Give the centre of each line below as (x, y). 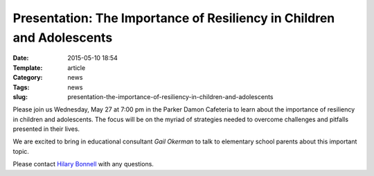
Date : (21, 58)
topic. (21, 151)
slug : (20, 96)
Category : (28, 78)
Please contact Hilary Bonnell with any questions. (83, 164)
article (77, 68)
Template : (28, 68)
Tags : (21, 87)
